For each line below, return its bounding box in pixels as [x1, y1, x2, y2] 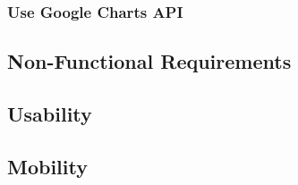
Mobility [7, 152, 88, 180]
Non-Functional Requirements [7, 47, 292, 75]
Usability [7, 100, 92, 128]
